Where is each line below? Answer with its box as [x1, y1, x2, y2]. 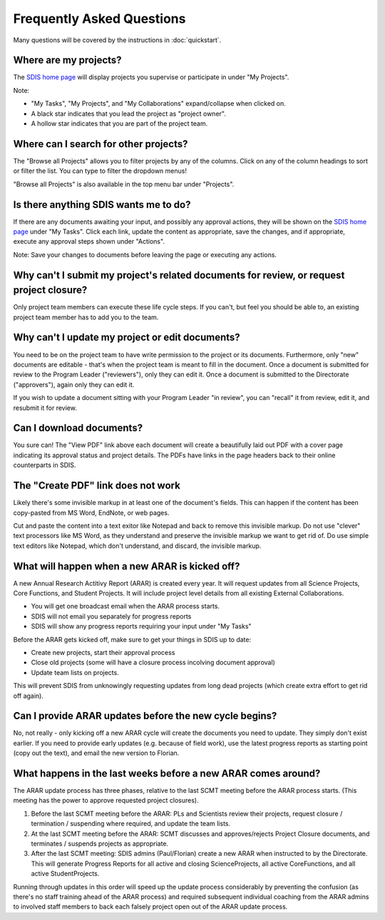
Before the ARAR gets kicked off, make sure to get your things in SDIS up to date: [13, 635, 252, 644]
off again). [13, 691, 44, 700]
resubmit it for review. [13, 404, 78, 412]
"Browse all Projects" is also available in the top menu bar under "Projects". [13, 179, 235, 189]
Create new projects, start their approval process [31, 648, 175, 656]
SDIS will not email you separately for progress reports [31, 611, 192, 621]
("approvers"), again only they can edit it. [13, 380, 135, 389]
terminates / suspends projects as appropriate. [31, 839, 169, 848]
